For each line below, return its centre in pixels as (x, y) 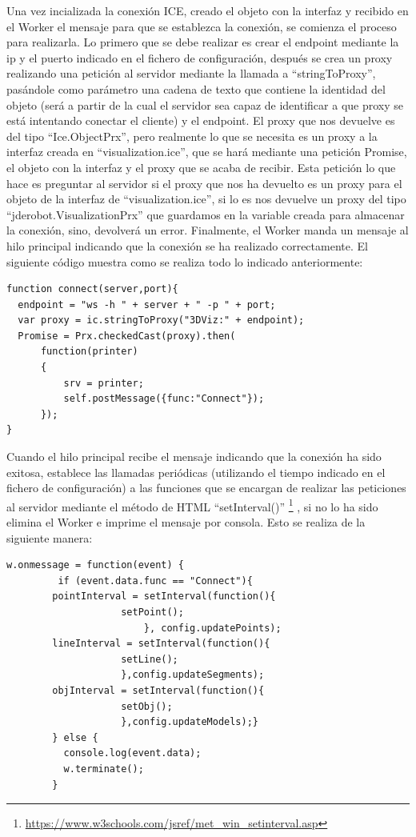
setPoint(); (152, 613)
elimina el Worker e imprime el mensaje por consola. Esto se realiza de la (186, 522)
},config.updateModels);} (190, 722)
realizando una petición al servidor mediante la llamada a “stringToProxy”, (191, 73)
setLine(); (150, 659)
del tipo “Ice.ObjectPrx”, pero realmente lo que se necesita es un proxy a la (192, 136)
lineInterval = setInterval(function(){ (161, 644)
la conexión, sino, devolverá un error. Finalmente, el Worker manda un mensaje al (208, 230)
